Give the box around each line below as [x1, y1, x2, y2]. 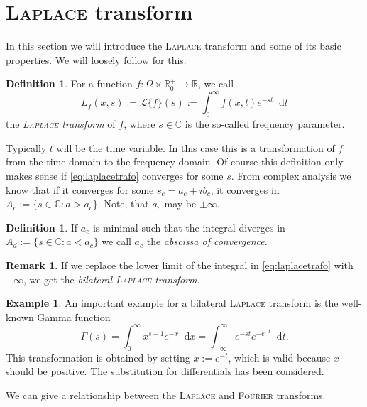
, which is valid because [228, 349, 331, 364]
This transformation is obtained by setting [6, 349, 190, 364]
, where [124, 116, 155, 131]
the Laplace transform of [6, 116, 116, 131]
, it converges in [210, 182, 280, 197]
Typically [6, 140, 47, 155]
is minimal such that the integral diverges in [92, 219, 285, 234]
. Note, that [97, 196, 149, 211]
